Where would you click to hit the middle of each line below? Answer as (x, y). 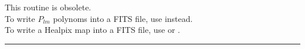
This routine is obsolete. (48, 7)
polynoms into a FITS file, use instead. (123, 18)
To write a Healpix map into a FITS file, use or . (92, 30)
